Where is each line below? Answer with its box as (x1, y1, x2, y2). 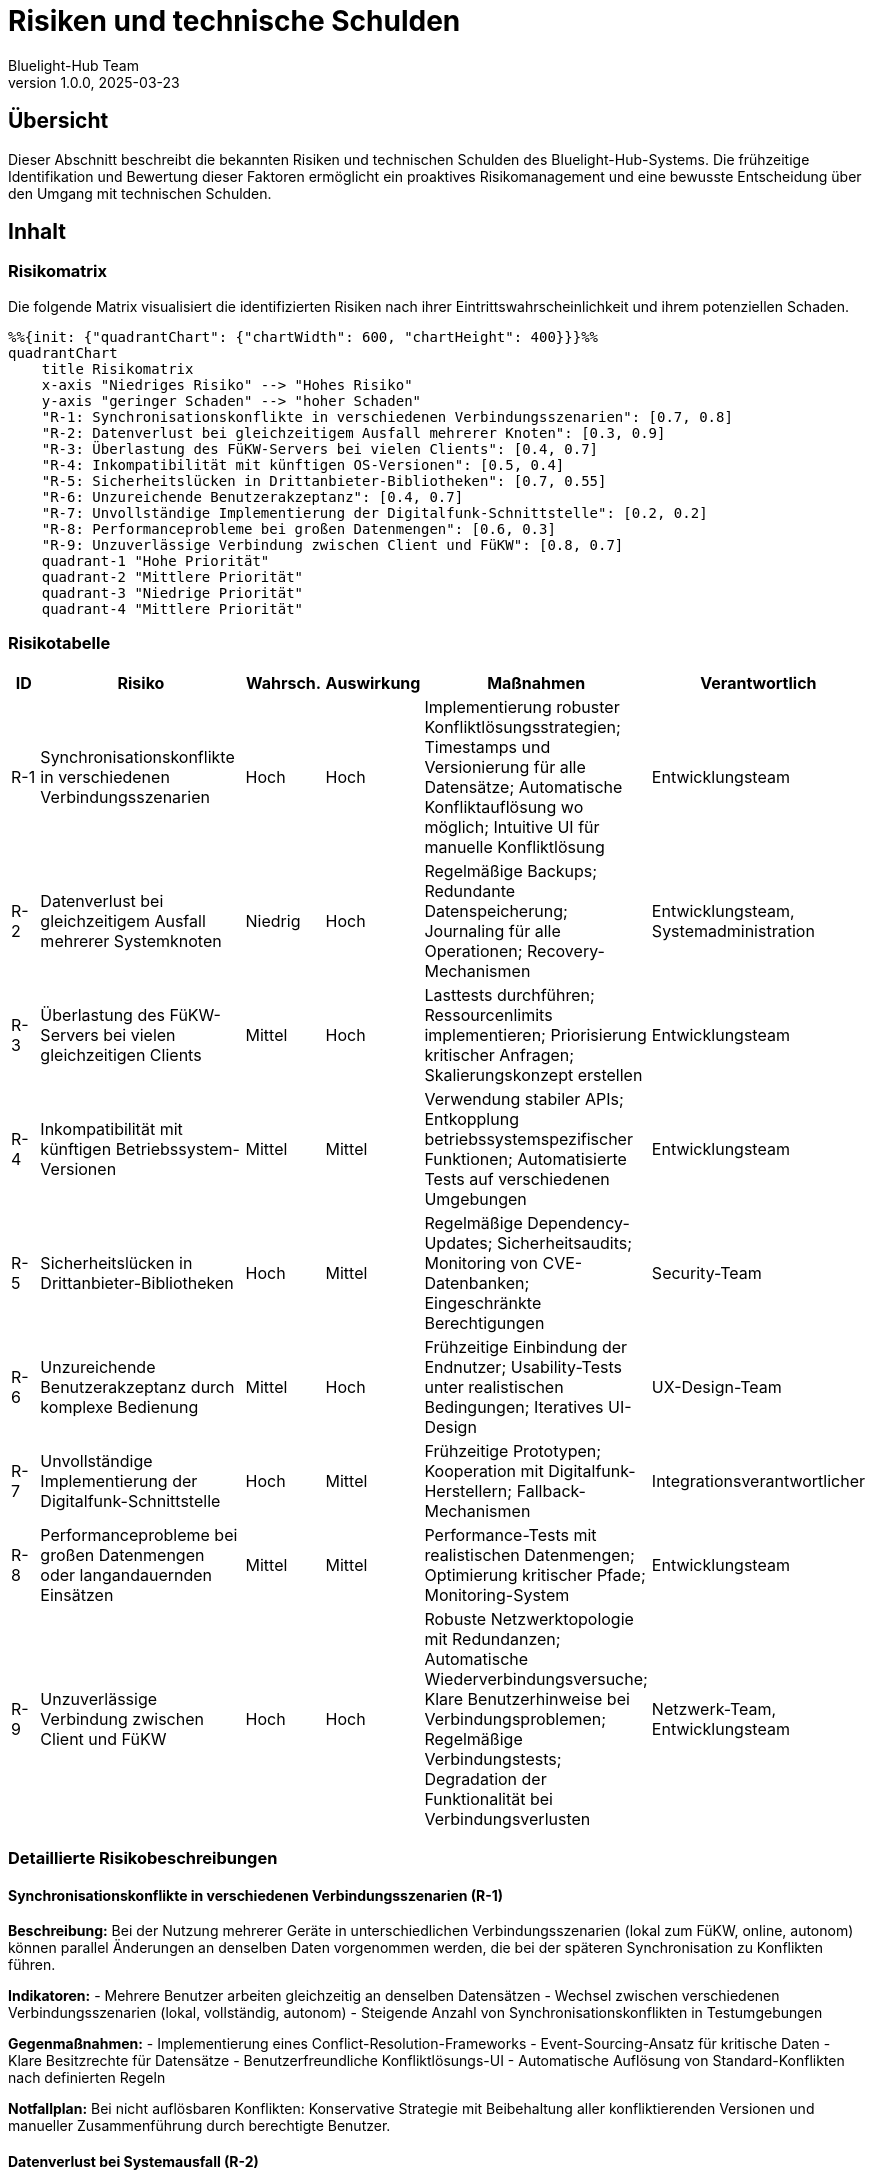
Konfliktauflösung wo (424, 796, 584, 817)
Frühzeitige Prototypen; (424, 1440, 602, 1461)
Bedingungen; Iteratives (424, 1396, 604, 1417)
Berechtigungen (424, 1312, 545, 1333)
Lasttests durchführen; (424, 984, 595, 1005)
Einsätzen (40, 1584, 114, 1605)
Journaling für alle (424, 920, 561, 941)
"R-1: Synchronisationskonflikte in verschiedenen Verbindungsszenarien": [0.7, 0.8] (41, 408, 733, 425)
